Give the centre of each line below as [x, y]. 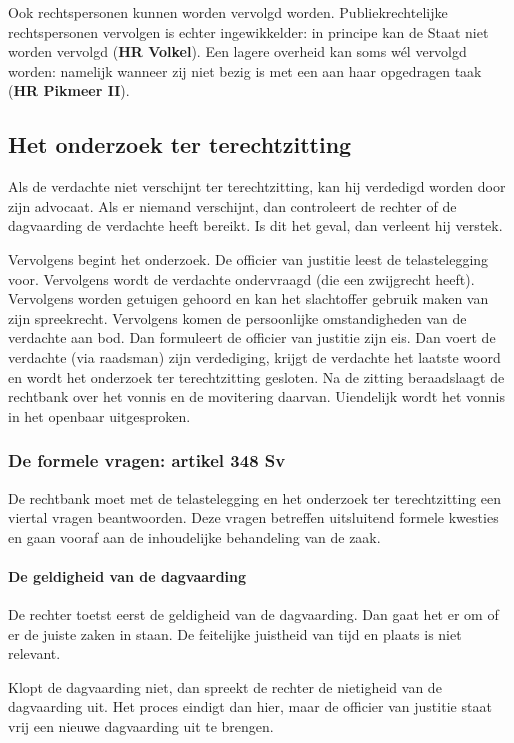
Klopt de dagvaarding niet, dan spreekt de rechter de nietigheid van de [225, 686]
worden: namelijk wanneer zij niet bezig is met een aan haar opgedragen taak [245, 70]
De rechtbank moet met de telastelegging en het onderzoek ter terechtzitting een [255, 497]
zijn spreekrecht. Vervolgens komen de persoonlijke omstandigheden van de [237, 317]
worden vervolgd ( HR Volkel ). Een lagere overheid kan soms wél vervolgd [237, 51]
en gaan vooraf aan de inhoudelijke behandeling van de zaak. [194, 536]
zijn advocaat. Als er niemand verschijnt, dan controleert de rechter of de [232, 205]
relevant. [34, 653]
